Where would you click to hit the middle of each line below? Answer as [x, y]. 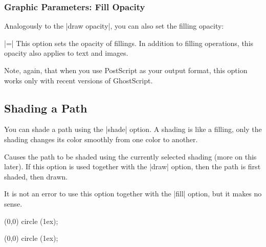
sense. [13, 203]
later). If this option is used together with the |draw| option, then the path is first [132, 166]
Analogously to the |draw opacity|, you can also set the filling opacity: [114, 26]
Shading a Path [46, 108]
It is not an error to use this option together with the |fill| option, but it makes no [133, 194]
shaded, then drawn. [36, 176]
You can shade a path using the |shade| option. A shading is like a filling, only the [133, 129]
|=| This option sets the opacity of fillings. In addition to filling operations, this [129, 43]
